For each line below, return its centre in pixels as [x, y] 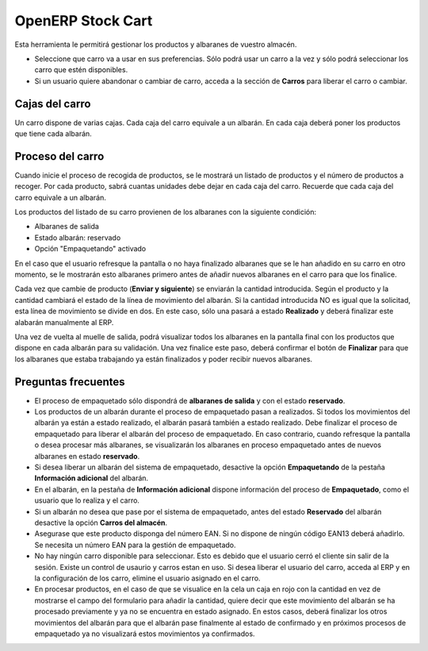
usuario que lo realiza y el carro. [87, 500]
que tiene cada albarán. [53, 134]
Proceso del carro [59, 156]
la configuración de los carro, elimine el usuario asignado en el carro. [147, 578]
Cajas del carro [53, 103]
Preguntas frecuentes [70, 382]
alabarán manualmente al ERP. [64, 322]
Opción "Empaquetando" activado [90, 249]
